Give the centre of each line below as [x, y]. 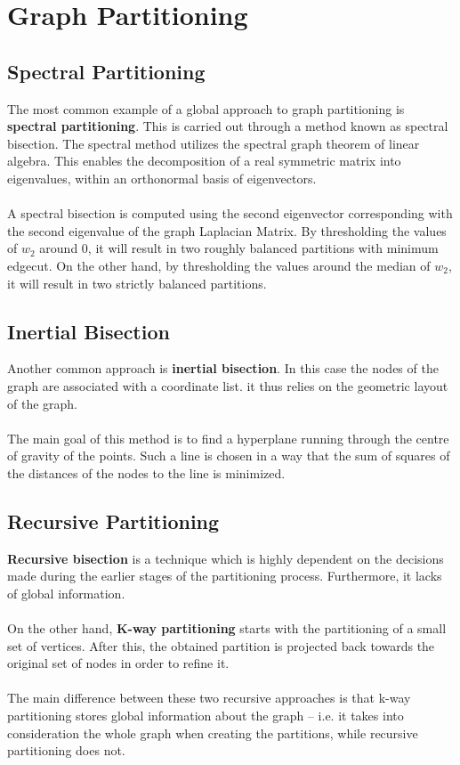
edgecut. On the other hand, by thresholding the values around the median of [219, 265]
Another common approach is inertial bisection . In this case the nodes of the [223, 368]
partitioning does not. [66, 750]
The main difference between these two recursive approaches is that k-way [209, 698]
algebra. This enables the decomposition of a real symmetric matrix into [204, 161]
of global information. [66, 593]
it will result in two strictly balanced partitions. [137, 283]
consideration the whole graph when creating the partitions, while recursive [213, 732]
